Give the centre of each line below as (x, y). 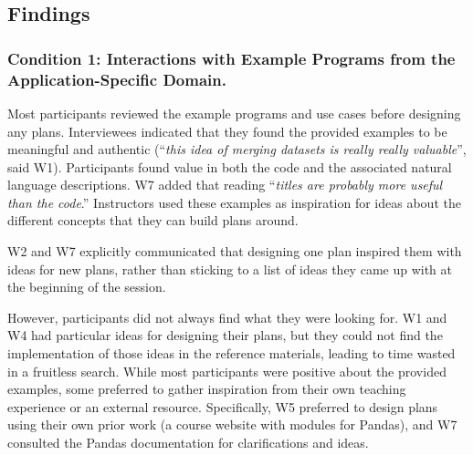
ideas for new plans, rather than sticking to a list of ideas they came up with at (230, 269)
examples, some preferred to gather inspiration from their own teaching (207, 389)
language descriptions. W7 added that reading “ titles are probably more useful (225, 185)
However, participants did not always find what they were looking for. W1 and (227, 317)
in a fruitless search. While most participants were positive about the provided (227, 371)
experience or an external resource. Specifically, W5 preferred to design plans (223, 406)
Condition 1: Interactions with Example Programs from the (231, 58)
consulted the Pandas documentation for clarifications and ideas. (188, 443)
